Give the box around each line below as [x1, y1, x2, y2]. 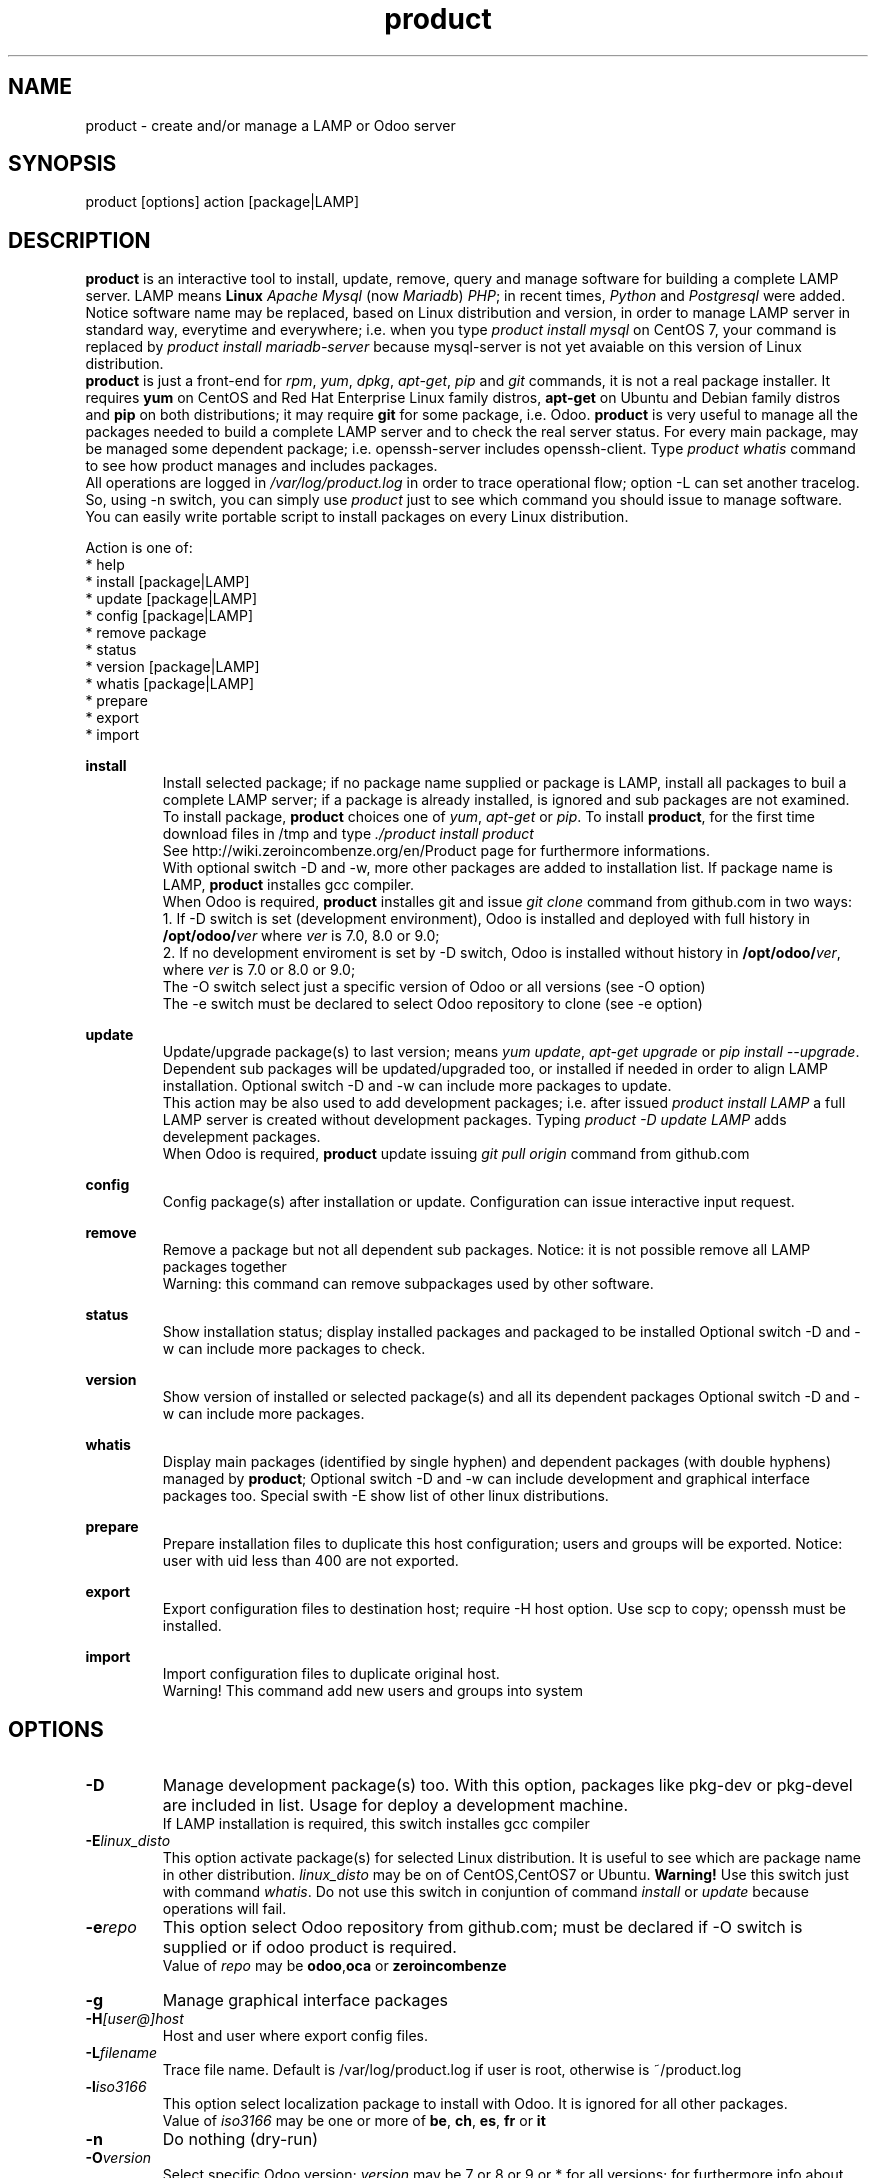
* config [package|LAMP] [85, 607, 253, 625]
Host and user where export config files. [162, 2027, 428, 2045]
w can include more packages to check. [162, 1340, 426, 1358]
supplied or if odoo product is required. [162, 1937, 457, 1958]
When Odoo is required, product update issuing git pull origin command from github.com [162, 1145, 750, 1163]
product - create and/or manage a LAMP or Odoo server [85, 116, 456, 134]
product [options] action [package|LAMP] [85, 193, 360, 211]
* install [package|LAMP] [85, 573, 250, 591]
